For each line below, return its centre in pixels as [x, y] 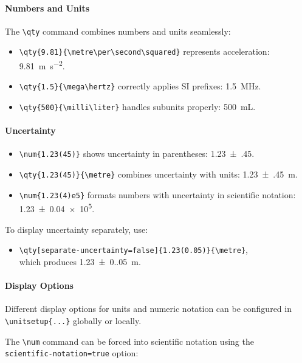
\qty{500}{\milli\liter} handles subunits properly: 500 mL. [137, 107]
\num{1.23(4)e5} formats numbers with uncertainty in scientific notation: [157, 194]
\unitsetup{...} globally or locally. [73, 320]
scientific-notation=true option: [72, 353]
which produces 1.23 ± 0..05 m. [80, 261]
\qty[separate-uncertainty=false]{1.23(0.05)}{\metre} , [133, 250]
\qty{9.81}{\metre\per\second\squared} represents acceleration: [144, 51]
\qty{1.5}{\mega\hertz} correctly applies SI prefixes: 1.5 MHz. [140, 86]
